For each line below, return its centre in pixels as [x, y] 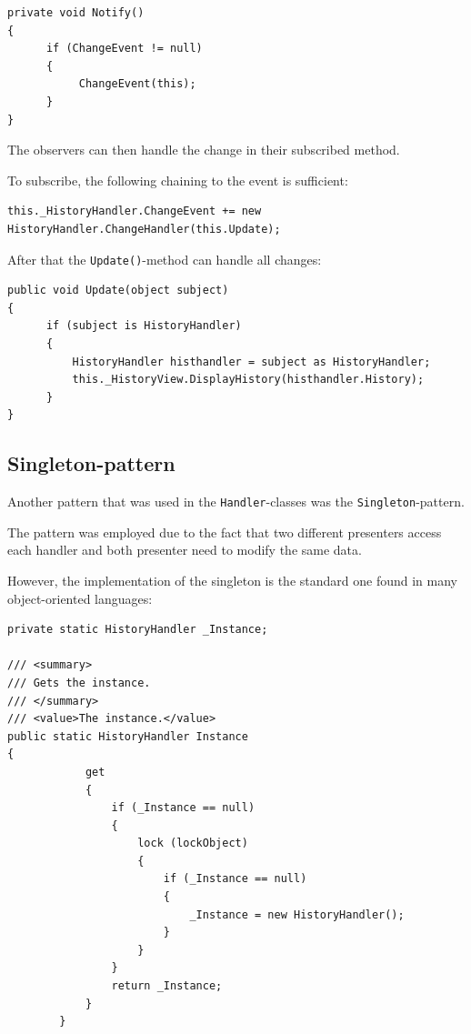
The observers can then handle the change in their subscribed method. [204, 150]
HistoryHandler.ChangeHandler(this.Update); [144, 229]
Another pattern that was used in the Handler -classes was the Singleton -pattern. [236, 502]
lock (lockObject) [193, 843]
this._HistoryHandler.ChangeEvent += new [135, 211]
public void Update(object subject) [118, 291]
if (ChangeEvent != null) [124, 49]
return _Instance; [167, 986]
